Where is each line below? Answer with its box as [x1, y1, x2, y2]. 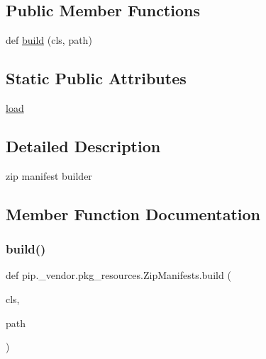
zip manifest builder [6, 168, 92, 183]
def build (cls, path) [6, 33, 92, 47]
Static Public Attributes [6, 67, 187, 89]
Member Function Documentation [6, 203, 261, 224]
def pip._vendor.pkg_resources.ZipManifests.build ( [6, 268, 231, 283]
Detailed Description [6, 135, 161, 156]
